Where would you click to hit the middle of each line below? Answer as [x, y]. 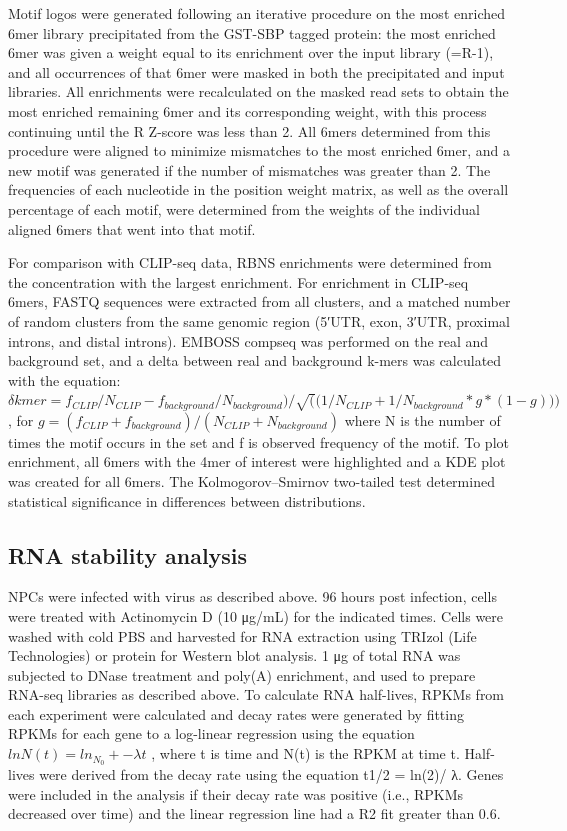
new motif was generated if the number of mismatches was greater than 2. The [249, 169]
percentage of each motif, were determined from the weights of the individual [244, 208]
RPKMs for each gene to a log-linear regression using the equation [211, 733]
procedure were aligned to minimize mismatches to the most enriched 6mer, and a [259, 150]
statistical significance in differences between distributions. [187, 500]
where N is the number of [422, 419]
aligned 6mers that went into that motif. [132, 228]
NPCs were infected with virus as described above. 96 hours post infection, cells [252, 596]
